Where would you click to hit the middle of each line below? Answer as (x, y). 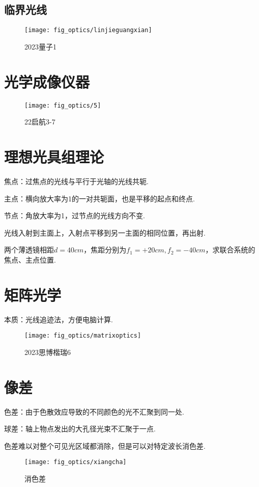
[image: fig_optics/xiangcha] (76, 462)
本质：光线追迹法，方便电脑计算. (59, 319)
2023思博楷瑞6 (48, 352)
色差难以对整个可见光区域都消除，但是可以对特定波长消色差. (105, 445)
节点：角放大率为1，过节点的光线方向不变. (75, 215)
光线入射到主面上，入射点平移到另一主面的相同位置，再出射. (105, 232)
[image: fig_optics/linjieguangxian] (88, 30)
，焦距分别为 (105, 250)
